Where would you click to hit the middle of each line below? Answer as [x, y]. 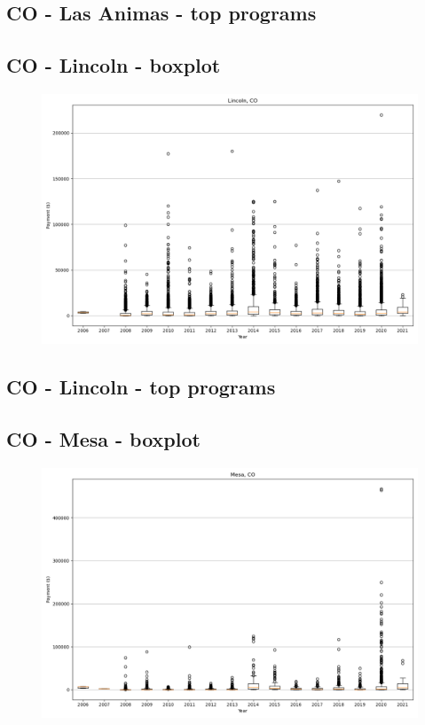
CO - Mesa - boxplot [103, 439]
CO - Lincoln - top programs [141, 387]
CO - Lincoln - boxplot [114, 65]
